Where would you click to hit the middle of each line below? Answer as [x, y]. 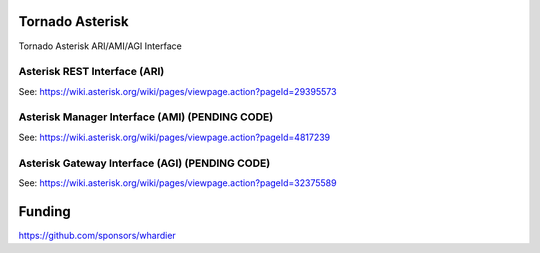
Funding [45, 211]
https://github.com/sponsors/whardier [97, 235]
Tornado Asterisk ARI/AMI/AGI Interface [100, 46]
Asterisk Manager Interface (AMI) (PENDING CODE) [146, 117]
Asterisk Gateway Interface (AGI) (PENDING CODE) [144, 163]
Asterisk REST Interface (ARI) [91, 72]
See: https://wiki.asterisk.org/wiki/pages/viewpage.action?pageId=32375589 [177, 182]
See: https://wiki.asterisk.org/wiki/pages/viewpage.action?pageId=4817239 [174, 137]
